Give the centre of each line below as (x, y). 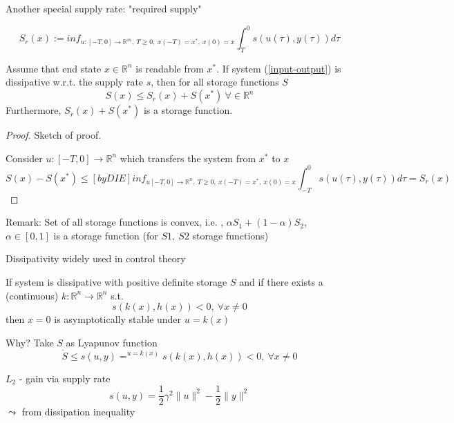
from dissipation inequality (78, 412)
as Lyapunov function (112, 342)
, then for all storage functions (215, 82)
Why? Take (30, 342)
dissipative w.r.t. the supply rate (75, 82)
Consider (24, 158)
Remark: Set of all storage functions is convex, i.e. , (115, 222)
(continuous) (32, 295)
